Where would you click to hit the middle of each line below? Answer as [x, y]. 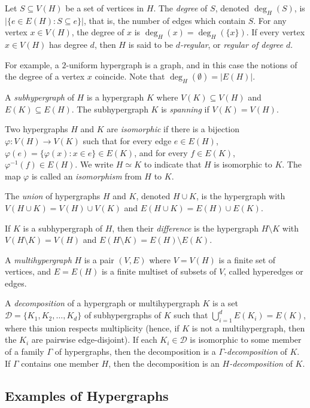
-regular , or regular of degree [232, 45]
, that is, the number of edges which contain [164, 20]
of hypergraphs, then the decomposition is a [135, 351]
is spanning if [185, 109]
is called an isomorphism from [86, 176]
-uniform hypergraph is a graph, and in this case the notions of [182, 64]
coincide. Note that [130, 76]
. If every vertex [276, 32]
